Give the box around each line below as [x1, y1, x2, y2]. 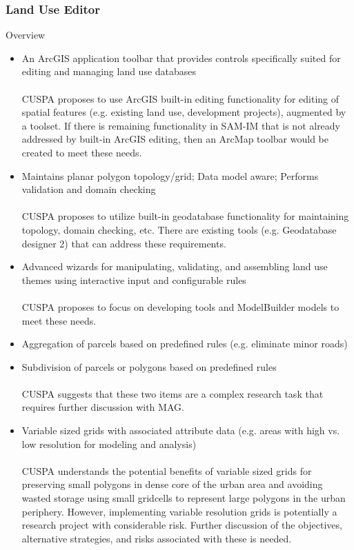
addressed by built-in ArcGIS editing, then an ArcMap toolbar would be [21, 132, 328, 146]
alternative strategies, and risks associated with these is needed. [21, 531, 292, 545]
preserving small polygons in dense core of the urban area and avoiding [21, 477, 323, 491]
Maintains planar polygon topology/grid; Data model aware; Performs [21, 168, 319, 183]
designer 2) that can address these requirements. [21, 236, 226, 250]
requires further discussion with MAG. [21, 400, 184, 414]
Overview [6, 28, 46, 42]
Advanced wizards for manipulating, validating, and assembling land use [21, 259, 328, 274]
